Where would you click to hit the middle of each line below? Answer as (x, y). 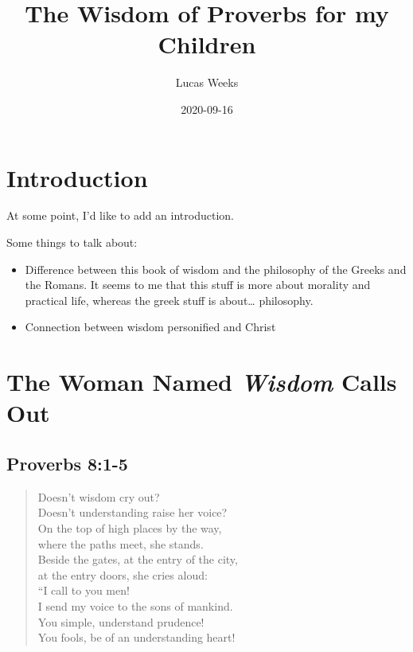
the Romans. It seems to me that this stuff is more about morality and (198, 285)
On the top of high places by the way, (130, 527)
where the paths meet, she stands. (121, 543)
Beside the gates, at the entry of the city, (138, 559)
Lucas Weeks (207, 82)
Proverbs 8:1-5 (67, 463)
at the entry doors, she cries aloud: (123, 574)
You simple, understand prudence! (121, 621)
